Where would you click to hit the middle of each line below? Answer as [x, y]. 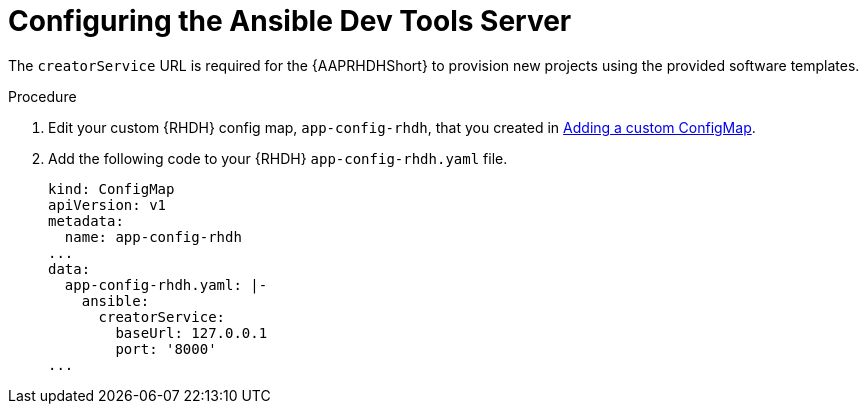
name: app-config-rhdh [153, 236]
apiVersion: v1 [107, 204]
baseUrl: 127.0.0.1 [191, 332]
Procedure [42, 96]
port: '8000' [166, 348]
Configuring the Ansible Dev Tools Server [290, 21]
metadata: [86, 220]
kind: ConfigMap [111, 188]
